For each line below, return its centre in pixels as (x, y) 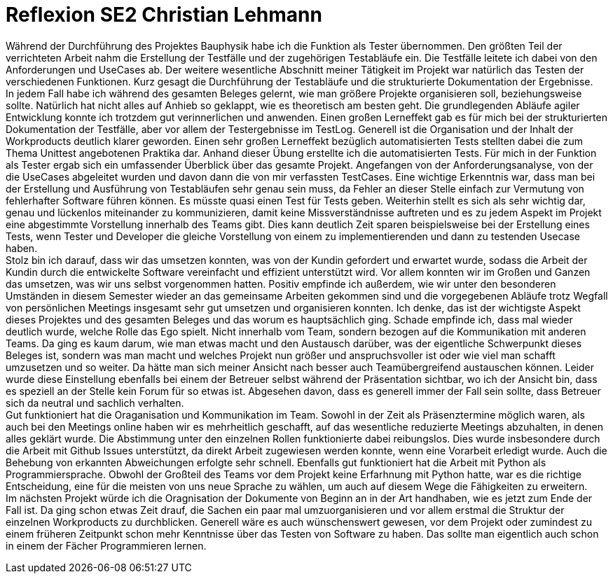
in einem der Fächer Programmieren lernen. (106, 545)
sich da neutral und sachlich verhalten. (95, 403)
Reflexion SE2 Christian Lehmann (164, 15)
